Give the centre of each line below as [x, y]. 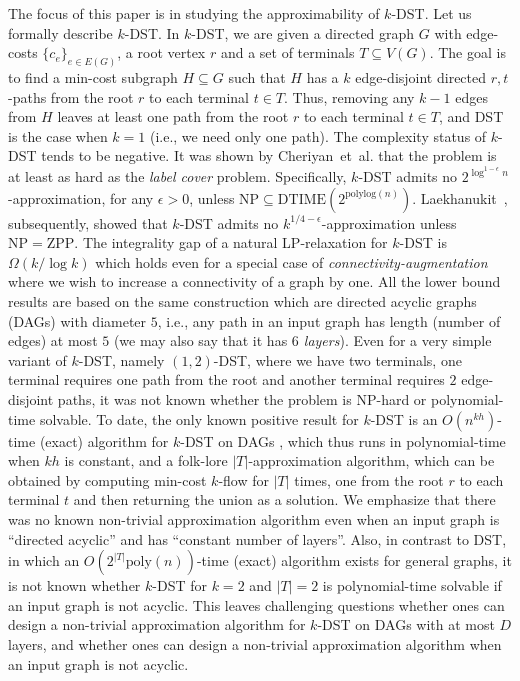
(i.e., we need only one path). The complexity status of [318, 135]
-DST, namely [121, 359]
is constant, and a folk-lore [146, 460]
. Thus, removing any [349, 96]
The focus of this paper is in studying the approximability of [194, 13]
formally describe [60, 32]
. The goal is [467, 52]
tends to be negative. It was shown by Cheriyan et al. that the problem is [269, 155]
